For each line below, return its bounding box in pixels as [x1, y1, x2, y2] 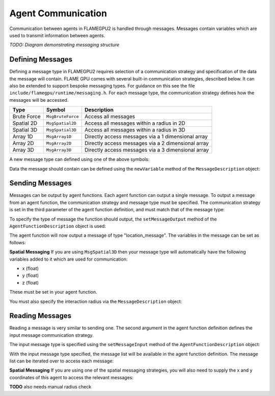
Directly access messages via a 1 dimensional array [84, 133, 208, 140]
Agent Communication [9, 8, 107, 19]
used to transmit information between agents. [9, 32, 105, 38]
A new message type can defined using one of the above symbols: [9, 156, 150, 162]
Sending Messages [9, 179, 72, 188]
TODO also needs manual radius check [9, 384, 92, 390]
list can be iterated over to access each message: [9, 358, 114, 364]
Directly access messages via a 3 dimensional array [84, 147, 209, 154]
